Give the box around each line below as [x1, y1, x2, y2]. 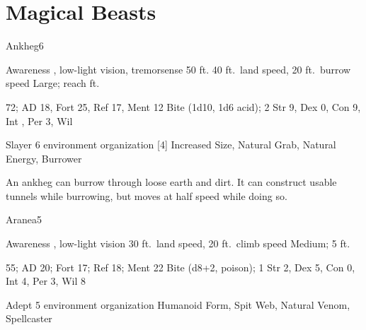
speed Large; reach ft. [6, 76, 100, 90]
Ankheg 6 [6, 38, 44, 53]
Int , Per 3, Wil [6, 113, 73, 128]
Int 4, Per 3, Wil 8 [6, 273, 86, 288]
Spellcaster [6, 311, 52, 326]
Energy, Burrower [6, 151, 82, 165]
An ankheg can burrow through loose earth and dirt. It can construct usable [6, 175, 337, 189]
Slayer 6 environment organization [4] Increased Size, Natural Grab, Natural [6, 137, 336, 152]
